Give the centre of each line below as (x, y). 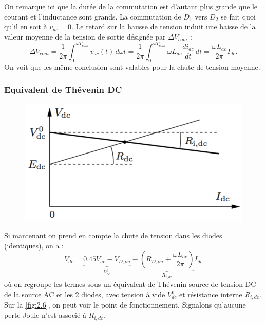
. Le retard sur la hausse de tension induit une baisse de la (163, 26)
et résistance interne (211, 294)
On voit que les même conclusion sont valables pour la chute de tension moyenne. (132, 66)
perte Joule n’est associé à (45, 315)
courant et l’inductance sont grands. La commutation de (93, 16)
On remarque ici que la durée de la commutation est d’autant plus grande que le (131, 6)
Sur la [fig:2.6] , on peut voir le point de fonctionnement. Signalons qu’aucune (125, 305)
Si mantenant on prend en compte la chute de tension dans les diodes (113, 235)
